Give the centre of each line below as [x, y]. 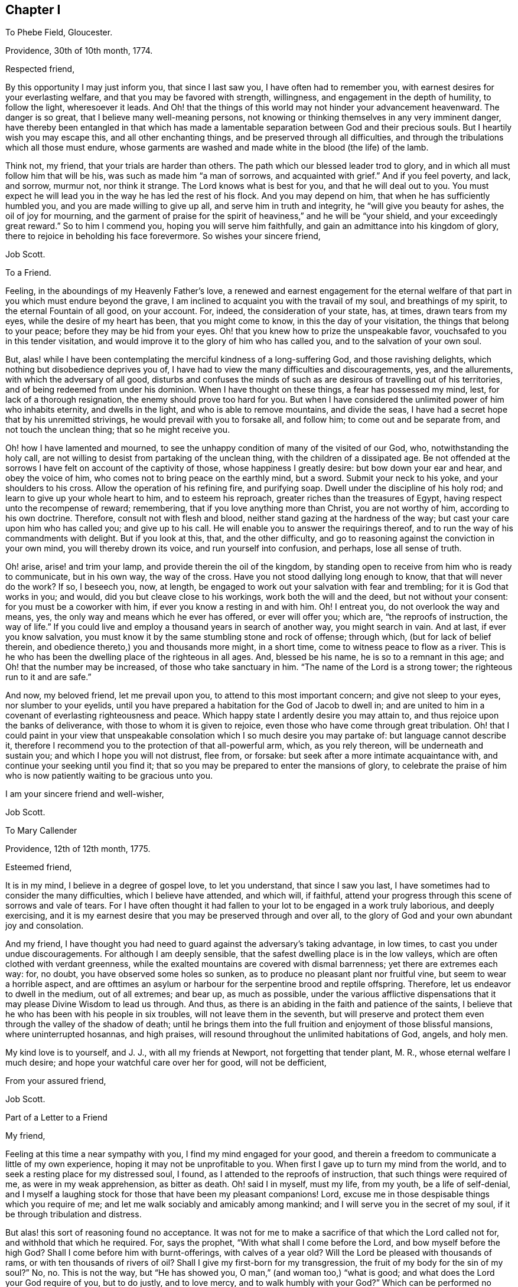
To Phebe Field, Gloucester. [59, 32]
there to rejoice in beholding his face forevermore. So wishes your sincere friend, [163, 236]
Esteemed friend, [39, 867]
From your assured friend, [56, 1081]
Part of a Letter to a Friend [56, 1118]
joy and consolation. [45, 926]
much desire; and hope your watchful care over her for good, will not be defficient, [166, 1063]
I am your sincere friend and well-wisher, [85, 794]
